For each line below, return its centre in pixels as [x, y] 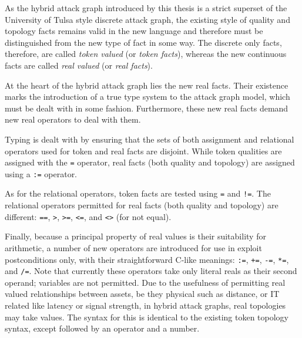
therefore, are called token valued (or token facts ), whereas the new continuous [146, 54]
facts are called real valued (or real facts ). [79, 65]
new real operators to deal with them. [73, 119]
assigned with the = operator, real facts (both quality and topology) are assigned [150, 162]
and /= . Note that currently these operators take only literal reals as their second [151, 271]
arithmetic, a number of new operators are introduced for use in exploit [133, 247]
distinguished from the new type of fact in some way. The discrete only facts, [143, 42]
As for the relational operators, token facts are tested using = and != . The [138, 193]
